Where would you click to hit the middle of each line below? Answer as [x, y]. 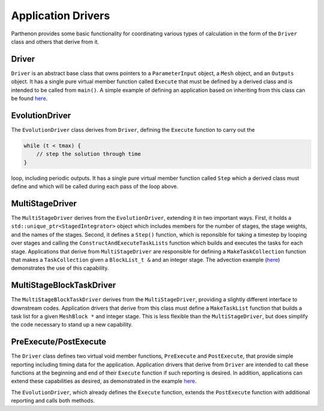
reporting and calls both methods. [53, 401]
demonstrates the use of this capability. [60, 268]
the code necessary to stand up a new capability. [72, 325]
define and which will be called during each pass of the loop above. [94, 186]
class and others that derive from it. [55, 41]
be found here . [29, 98]
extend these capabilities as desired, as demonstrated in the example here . [104, 381]
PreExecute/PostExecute [59, 342]
